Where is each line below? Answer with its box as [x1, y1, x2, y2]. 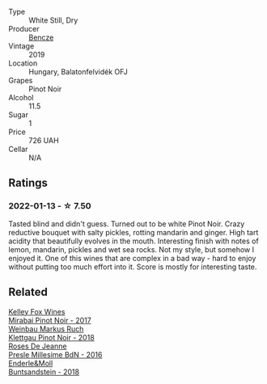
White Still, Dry [28, 15, 78, 25]
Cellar [8, 145, 28, 154]
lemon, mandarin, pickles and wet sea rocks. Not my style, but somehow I [8, 244, 255, 254]
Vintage [8, 41, 35, 51]
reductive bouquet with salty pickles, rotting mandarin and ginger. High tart [8, 227, 259, 237]
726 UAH [28, 136, 59, 145]
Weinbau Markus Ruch [8, 323, 84, 334]
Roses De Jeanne [8, 341, 67, 351]
